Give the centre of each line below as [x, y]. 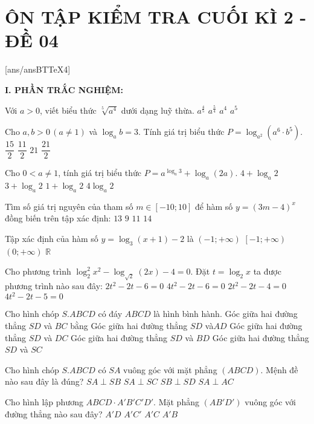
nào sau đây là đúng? [44, 381]
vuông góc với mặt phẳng [170, 369]
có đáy [110, 314]
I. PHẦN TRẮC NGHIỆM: [64, 89]
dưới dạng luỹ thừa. [158, 110]
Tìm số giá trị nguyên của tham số [69, 206]
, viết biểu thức [68, 110]
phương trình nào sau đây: [54, 286]
